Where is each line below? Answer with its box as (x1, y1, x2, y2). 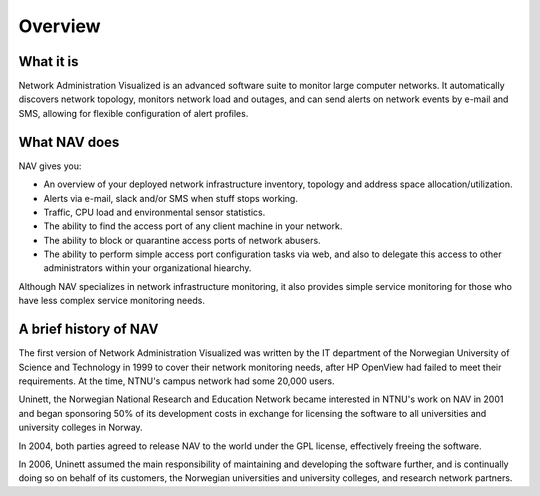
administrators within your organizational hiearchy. (43, 262, 252, 274)
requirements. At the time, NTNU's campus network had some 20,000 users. (18, 375, 335, 387)
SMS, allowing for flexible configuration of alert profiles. (18, 107, 249, 119)
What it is (18, 53, 79, 70)
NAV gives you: (18, 160, 82, 172)
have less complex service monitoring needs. (18, 295, 205, 307)
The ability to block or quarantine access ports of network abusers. (43, 234, 321, 246)
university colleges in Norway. (18, 421, 144, 434)
